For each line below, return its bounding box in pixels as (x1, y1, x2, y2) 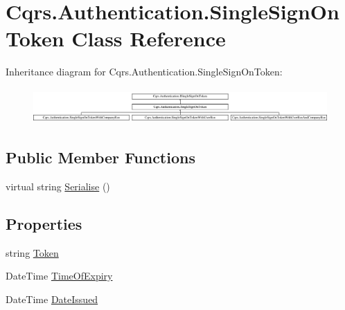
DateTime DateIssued (6, 291, 98, 306)
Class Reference (71, 24, 226, 53)
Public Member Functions (6, 147, 195, 168)
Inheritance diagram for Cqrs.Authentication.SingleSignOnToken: (6, 64, 283, 79)
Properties (6, 212, 82, 234)
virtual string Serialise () (6, 179, 110, 193)
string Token (6, 245, 59, 259)
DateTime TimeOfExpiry (6, 268, 113, 283)
